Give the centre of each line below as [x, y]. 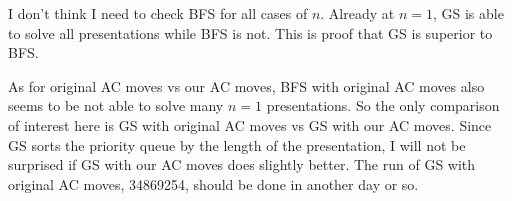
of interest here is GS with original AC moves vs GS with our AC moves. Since [250, 124]
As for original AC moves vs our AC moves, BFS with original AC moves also [246, 85]
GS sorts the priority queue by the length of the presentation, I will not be [237, 144]
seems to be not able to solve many [116, 105]
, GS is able [468, 13]
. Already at [357, 13]
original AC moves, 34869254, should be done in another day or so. [213, 183]
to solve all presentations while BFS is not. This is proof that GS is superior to [250, 32]
